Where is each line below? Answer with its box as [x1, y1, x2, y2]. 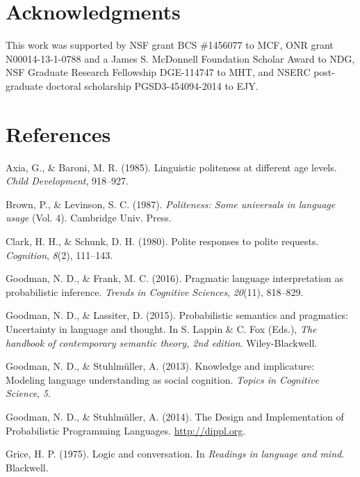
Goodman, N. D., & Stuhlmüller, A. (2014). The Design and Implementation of [6, 409, 344, 423]
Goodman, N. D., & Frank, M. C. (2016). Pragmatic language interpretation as [6, 271, 343, 286]
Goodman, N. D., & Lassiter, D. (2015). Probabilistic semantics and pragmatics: [6, 308, 349, 322]
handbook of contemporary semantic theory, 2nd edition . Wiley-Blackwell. [6, 335, 318, 350]
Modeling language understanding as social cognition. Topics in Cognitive [6, 372, 319, 386]
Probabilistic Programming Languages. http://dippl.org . [6, 423, 246, 437]
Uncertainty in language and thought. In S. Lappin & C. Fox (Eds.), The [6, 321, 317, 336]
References [6, 119, 111, 148]
